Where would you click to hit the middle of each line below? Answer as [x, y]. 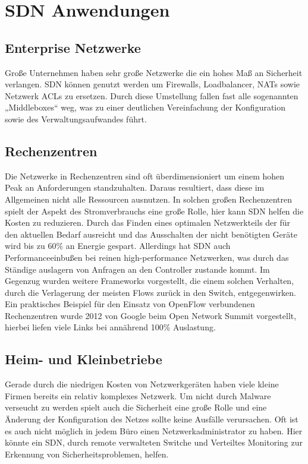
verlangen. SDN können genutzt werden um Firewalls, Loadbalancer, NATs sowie [153, 84]
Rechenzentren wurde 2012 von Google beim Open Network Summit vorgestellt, [151, 315]
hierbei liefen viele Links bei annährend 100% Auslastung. [110, 327]
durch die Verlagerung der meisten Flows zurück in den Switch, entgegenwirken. [150, 292]
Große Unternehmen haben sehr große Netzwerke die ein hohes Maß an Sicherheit [154, 72]
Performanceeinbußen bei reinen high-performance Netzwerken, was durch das [147, 257]
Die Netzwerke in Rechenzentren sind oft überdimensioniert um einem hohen [145, 176]
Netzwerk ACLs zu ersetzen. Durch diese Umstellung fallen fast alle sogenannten [152, 95]
